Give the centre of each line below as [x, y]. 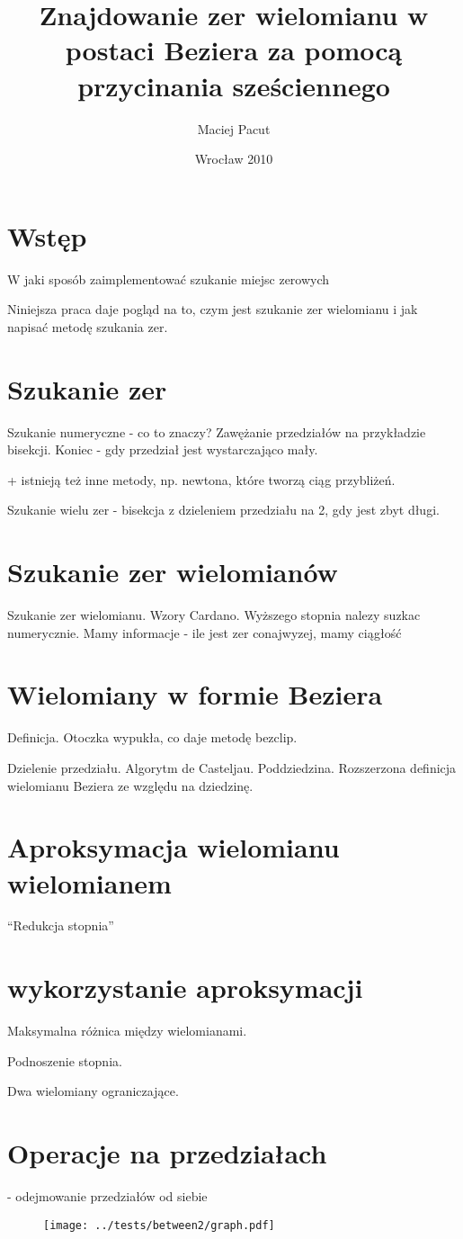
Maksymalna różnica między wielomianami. [127, 1031]
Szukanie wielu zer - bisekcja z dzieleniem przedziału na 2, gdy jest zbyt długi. [223, 510]
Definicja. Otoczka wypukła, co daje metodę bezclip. [152, 737]
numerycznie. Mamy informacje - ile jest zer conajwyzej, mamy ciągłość [205, 632]
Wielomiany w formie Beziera [195, 694]
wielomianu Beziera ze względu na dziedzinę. [130, 785]
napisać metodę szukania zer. [88, 326]
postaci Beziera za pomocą [234, 50]
